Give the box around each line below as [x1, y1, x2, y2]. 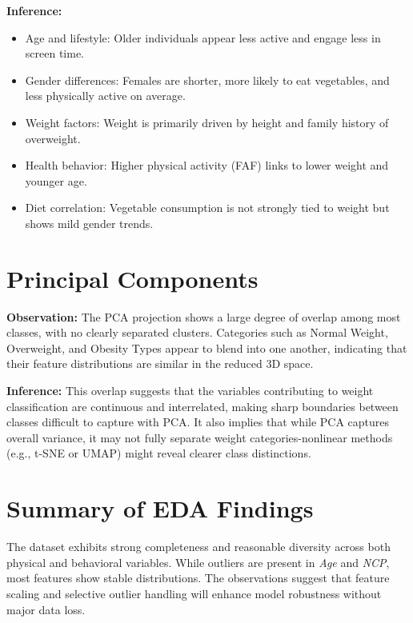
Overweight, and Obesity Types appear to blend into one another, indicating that [6, 339, 407, 356]
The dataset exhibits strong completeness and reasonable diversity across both [6, 538, 391, 555]
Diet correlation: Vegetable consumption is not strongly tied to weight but [25, 199, 390, 216]
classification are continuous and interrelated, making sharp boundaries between [6, 397, 399, 414]
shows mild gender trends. [25, 214, 154, 231]
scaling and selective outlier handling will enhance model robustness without [6, 585, 382, 601]
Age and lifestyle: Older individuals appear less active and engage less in [25, 29, 381, 46]
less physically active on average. [25, 87, 186, 104]
